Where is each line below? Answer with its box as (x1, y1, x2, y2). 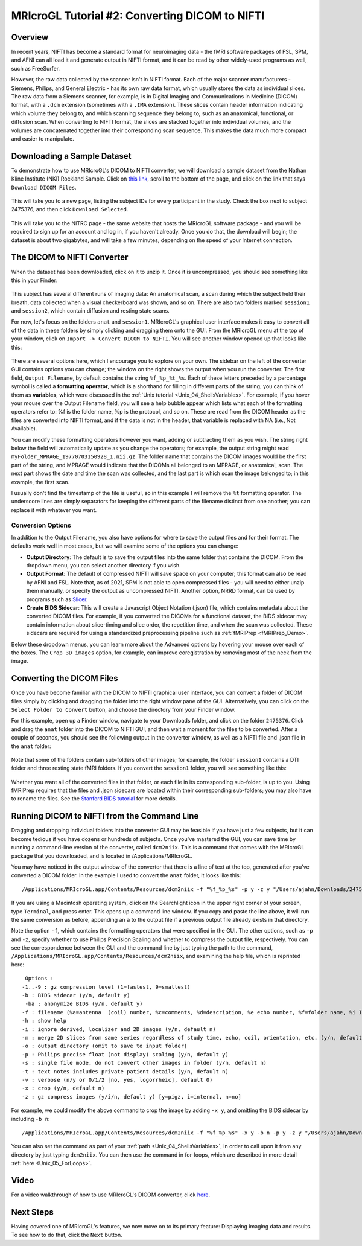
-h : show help (22, 1017, 67, 1024)
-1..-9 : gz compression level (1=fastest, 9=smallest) (22, 983, 191, 990)
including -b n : (11, 1115, 50, 1122)
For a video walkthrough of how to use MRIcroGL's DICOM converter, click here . (11, 1191, 211, 1198)
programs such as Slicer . (26, 595, 88, 603)
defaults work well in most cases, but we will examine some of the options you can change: (11, 542, 238, 549)
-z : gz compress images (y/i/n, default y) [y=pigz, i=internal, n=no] (22, 1093, 241, 1100)
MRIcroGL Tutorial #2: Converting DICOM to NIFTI (11, 9, 265, 22)
